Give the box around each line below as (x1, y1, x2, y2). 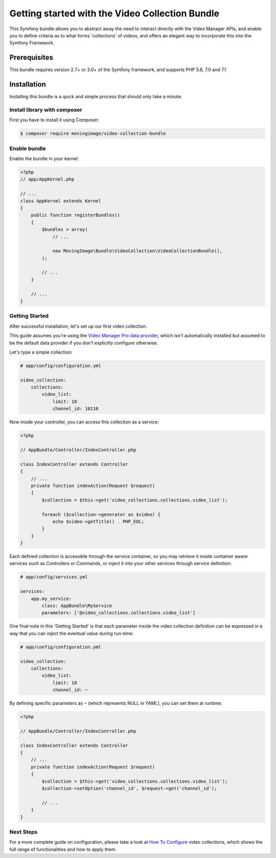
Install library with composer (9, 106, 82, 113)
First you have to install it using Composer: (9, 117, 100, 123)
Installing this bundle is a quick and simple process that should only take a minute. (9, 94, 182, 100)
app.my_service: (31, 595, 72, 602)
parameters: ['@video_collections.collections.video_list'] (41, 610, 196, 616)
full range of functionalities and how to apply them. (9, 846, 117, 852)
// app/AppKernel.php (20, 177, 75, 182)
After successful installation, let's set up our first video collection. (9, 323, 148, 329)
